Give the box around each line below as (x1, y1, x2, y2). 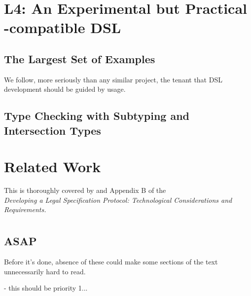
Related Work (4, 156, 101, 177)
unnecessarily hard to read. (4, 266, 86, 276)
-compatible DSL (4, 17, 121, 37)
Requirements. (4, 204, 46, 215)
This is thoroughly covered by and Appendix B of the (4, 185, 166, 195)
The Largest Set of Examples (4, 51, 155, 66)
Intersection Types (4, 122, 101, 138)
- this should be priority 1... (4, 283, 88, 293)
